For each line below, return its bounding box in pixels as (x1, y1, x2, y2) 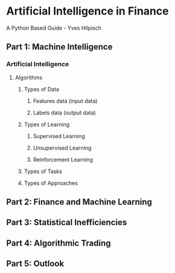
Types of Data (24, 85, 59, 93)
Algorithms (14, 74, 43, 81)
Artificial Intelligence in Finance (6, 4, 169, 18)
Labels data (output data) (33, 109, 97, 116)
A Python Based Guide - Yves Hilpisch (6, 24, 101, 31)
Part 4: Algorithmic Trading (6, 238, 111, 248)
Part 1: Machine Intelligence (6, 42, 113, 52)
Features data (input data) (33, 97, 98, 104)
